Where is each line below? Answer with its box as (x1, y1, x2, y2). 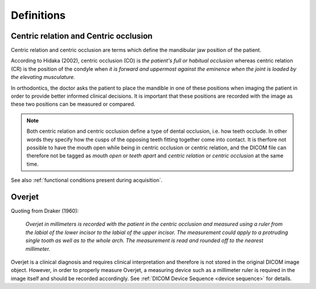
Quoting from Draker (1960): (11, 208, 79, 215)
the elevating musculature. (11, 74, 75, 81)
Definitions (11, 9, 66, 22)
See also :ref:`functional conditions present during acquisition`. (11, 177, 163, 184)
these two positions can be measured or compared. (11, 101, 136, 108)
